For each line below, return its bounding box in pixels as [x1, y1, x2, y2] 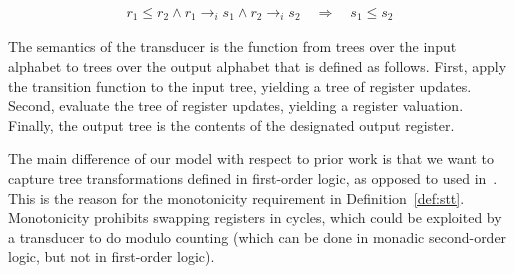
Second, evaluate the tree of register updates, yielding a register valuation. [8, 95, 464, 116]
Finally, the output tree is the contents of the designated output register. [8, 114, 455, 135]
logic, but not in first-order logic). [8, 246, 215, 267]
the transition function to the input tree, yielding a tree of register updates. [8, 75, 472, 96]
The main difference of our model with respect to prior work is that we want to [8, 148, 495, 169]
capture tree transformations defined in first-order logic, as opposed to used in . [8, 168, 498, 189]
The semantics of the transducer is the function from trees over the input [8, 36, 457, 57]
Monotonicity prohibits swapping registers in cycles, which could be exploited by [8, 207, 502, 228]
